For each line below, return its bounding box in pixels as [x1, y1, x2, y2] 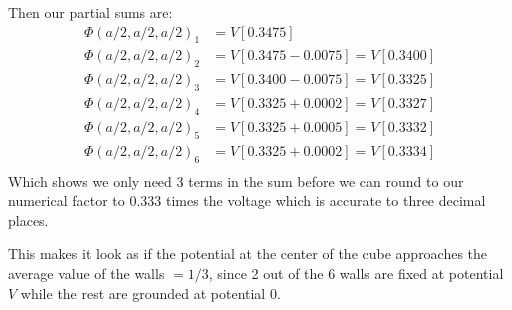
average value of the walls [8, 262, 165, 283]
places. [8, 209, 49, 230]
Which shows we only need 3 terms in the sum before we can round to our [8, 170, 464, 191]
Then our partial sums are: [8, 2, 173, 22]
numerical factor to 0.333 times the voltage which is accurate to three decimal [8, 190, 486, 211]
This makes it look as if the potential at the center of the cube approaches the [8, 243, 488, 264]
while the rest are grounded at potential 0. [20, 282, 281, 303]
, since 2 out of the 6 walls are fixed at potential [208, 262, 504, 283]
